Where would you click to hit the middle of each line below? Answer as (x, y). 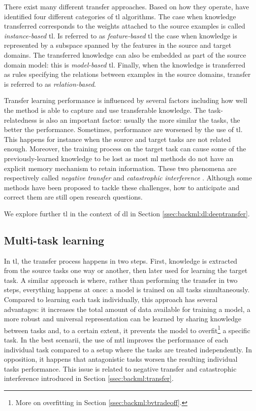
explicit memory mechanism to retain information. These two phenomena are (120, 168)
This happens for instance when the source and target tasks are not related (117, 139)
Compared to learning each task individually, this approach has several (111, 299)
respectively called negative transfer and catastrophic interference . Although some (128, 178)
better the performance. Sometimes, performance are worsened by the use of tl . (123, 129)
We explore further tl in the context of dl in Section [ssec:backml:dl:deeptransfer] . (127, 213)
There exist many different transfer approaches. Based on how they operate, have (127, 6)
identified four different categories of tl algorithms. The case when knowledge (120, 16)
